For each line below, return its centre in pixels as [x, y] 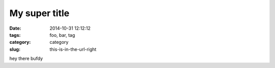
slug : [15, 49]
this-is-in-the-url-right [73, 49]
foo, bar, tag [62, 35]
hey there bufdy [26, 58]
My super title [39, 13]
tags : [15, 35]
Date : [15, 28]
